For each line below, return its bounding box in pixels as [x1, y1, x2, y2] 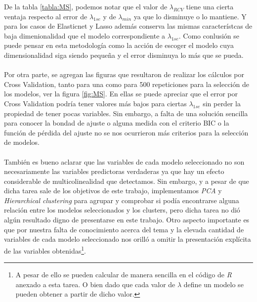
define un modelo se [183, 279, 244, 289]
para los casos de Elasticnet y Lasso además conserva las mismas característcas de [4, 21, 253, 31]
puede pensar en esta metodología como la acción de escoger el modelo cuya [4, 40, 234, 50]
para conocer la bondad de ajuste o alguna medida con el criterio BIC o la [4, 118, 229, 128]
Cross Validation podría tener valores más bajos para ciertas [4, 98, 187, 108]
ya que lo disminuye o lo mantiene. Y [133, 11, 247, 21]
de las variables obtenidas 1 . [4, 244, 86, 256]
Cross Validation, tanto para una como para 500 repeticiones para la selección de [4, 79, 249, 89]
